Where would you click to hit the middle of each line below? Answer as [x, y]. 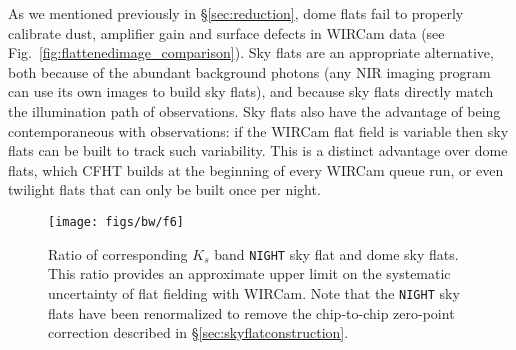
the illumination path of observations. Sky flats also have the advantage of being [254, 110]
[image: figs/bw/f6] [116, 221]
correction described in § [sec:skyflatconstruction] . [198, 332]
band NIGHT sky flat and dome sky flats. [336, 253]
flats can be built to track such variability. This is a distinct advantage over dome [258, 150]
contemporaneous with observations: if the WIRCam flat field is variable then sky [258, 130]
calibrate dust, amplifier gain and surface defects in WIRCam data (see [226, 32]
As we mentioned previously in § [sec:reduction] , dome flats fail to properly [236, 13]
